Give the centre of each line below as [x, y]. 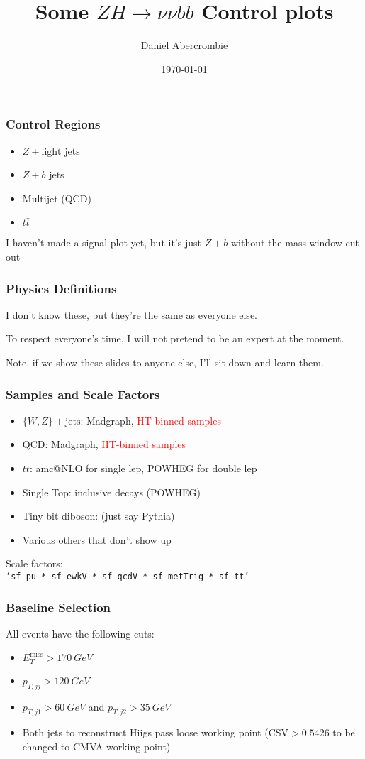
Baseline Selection [58, 607]
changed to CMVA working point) [96, 747]
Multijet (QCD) [57, 198]
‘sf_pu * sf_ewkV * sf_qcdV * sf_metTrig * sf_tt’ [128, 576]
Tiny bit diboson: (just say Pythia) [99, 516]
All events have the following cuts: [80, 633]
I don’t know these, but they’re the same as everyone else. [131, 314]
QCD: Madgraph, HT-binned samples [104, 444]
